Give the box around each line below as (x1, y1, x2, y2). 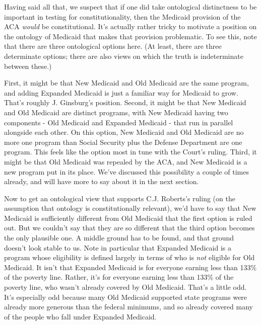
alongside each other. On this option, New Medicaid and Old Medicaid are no (4, 127, 244, 137)
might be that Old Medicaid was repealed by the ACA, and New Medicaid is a (4, 156, 247, 167)
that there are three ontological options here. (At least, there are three (4, 41, 222, 51)
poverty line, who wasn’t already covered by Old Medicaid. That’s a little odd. (4, 282, 247, 292)
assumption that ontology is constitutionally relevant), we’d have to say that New (4, 203, 256, 213)
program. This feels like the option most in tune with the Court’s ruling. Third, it (4, 146, 257, 157)
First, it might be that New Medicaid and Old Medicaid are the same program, (4, 77, 249, 88)
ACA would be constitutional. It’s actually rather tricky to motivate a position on (4, 21, 257, 32)
